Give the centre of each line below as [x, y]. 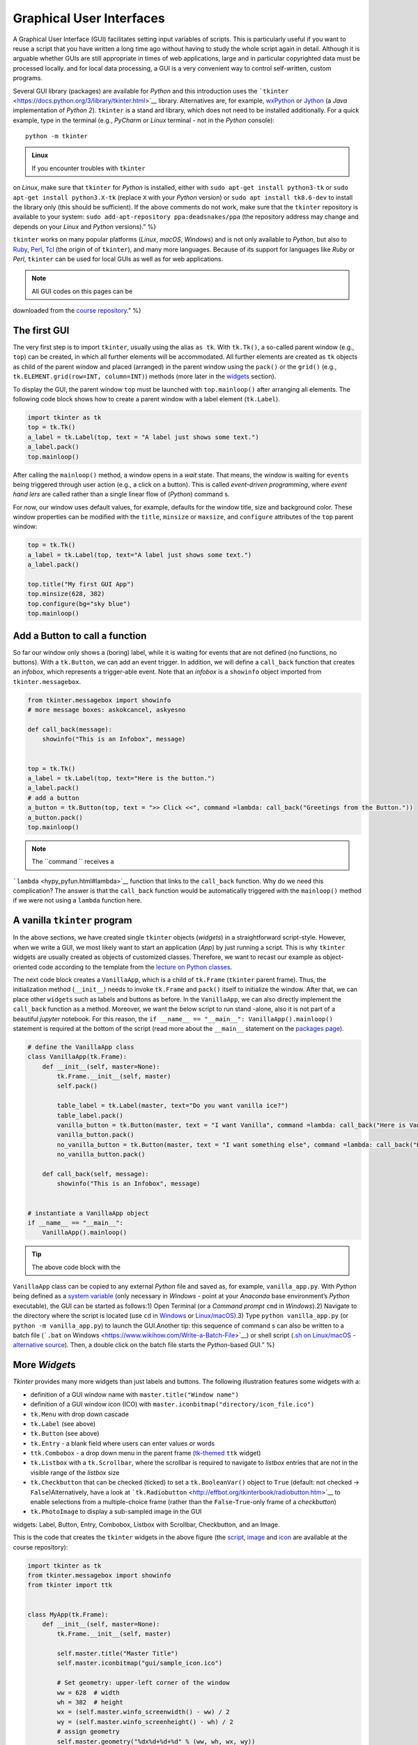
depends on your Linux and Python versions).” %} [85, 226]
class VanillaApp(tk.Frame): [77, 1057]
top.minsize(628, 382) [66, 594]
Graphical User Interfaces [89, 18]
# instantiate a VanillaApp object [88, 1213]
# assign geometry [88, 1732]
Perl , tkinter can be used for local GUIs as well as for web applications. [118, 259]
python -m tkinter [57, 136]
